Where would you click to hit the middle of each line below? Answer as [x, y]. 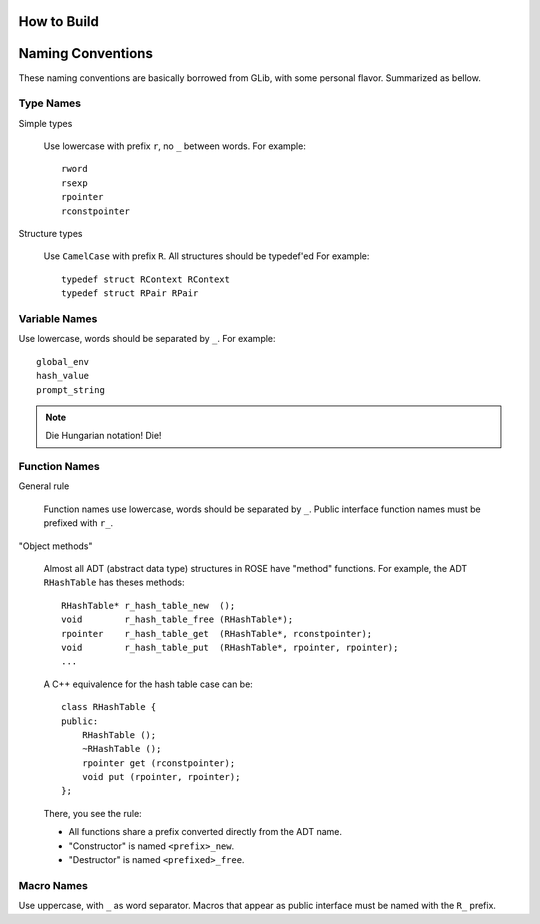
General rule [44, 486]
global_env [63, 361]
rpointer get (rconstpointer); [158, 763]
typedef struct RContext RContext [145, 279]
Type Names [50, 103]
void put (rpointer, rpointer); [161, 777]
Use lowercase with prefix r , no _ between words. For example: [175, 146]
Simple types [45, 123]
